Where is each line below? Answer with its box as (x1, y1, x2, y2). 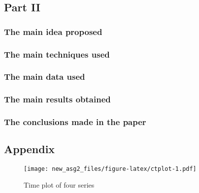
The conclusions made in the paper (4, 116, 146, 128)
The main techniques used (4, 48, 110, 60)
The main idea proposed (4, 25, 102, 37)
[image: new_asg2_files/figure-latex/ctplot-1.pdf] (24, 165, 197, 173)
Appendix (4, 141, 55, 157)
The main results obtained (4, 93, 111, 105)
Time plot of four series (24, 179, 95, 190)
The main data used (4, 70, 85, 83)
